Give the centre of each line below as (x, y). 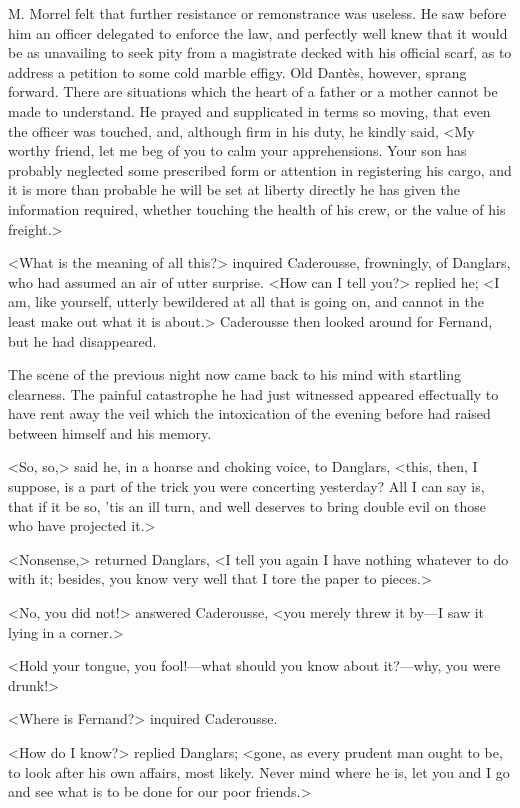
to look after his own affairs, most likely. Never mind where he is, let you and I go (259, 771)
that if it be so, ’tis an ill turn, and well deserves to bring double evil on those (247, 505)
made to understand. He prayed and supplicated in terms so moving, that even (249, 110)
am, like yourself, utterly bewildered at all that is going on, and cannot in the (246, 301)
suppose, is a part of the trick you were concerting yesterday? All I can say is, (246, 486)
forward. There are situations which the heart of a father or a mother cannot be (253, 91)
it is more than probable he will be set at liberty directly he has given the (234, 189)
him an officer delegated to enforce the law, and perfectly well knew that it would (258, 32)
